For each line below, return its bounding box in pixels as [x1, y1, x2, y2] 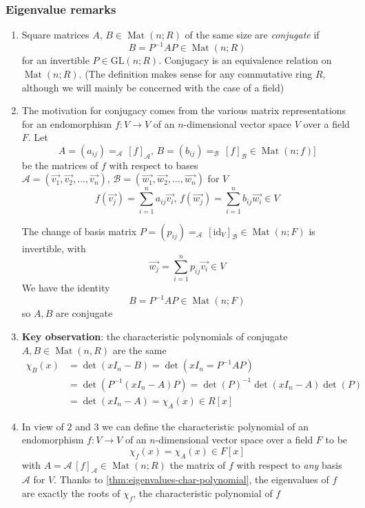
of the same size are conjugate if [185, 27, 320, 42]
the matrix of [169, 457, 226, 472]
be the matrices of [21, 157, 98, 172]
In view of [21, 419, 64, 433]
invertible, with [21, 241, 86, 255]
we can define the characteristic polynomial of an [102, 419, 309, 433]
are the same [112, 342, 167, 357]
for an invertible [21, 53, 90, 67]
